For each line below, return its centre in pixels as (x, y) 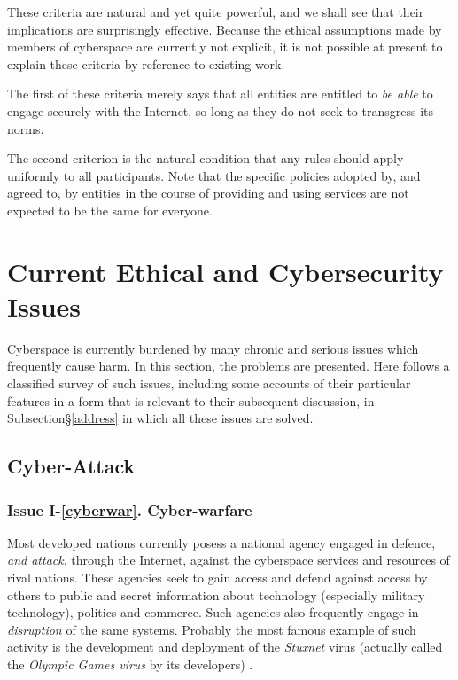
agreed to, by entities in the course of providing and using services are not (208, 193)
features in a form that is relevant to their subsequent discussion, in (191, 400)
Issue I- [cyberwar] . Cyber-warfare (130, 509)
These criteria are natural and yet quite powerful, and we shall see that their (216, 12)
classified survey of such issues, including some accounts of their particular (209, 383)
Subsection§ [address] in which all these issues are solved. (160, 418)
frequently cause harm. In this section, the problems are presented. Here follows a (229, 366)
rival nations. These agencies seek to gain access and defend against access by (217, 577)
